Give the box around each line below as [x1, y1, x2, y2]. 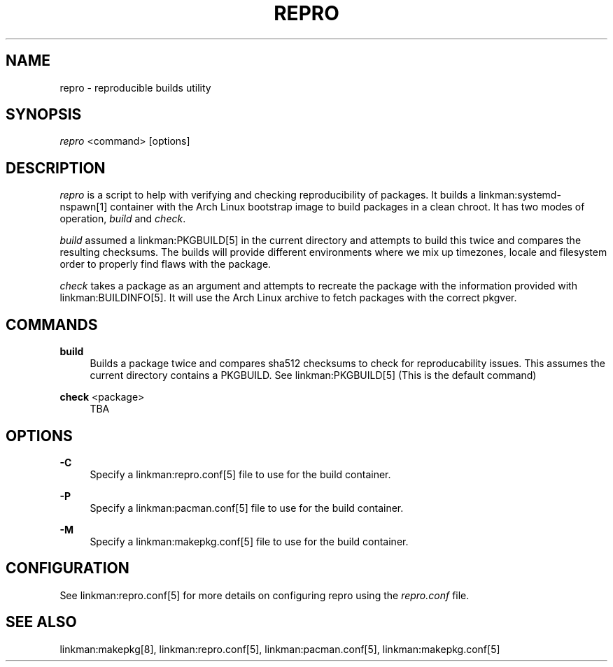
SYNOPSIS [6, 106, 82, 124]
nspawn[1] [59, 201, 108, 213]
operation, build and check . [59, 213, 186, 225]
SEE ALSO [6, 613, 77, 631]
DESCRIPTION [6, 159, 106, 177]
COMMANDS [6, 315, 98, 333]
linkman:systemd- [479, 189, 561, 201]
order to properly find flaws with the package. [59, 258, 272, 271]
